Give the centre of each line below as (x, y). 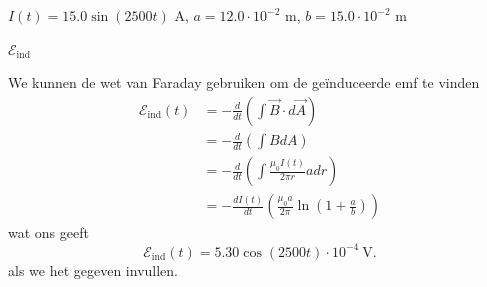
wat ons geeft (48, 232)
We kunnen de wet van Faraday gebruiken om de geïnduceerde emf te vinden (244, 82)
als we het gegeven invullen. (93, 269)
